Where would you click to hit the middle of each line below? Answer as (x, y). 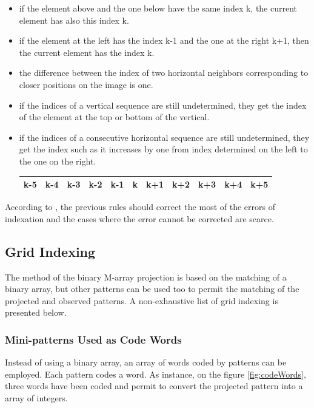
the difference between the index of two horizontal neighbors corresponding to (164, 73)
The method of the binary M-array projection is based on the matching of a (146, 277)
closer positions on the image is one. (86, 84)
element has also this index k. (74, 20)
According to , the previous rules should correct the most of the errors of (140, 207)
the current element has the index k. (87, 52)
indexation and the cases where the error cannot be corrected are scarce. (139, 218)
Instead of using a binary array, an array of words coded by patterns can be (146, 362)
